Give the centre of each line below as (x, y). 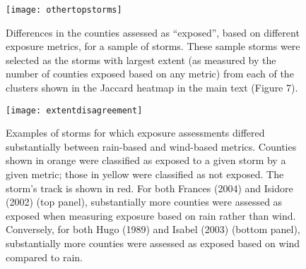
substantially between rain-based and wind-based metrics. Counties (151, 146)
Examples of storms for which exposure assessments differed (135, 133)
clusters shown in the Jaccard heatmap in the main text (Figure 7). (152, 88)
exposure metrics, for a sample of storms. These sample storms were (153, 46)
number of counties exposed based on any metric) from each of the (150, 74)
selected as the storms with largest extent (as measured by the (141, 60)
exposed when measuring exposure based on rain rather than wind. (151, 215)
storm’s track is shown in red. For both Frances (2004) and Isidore (149, 188)
